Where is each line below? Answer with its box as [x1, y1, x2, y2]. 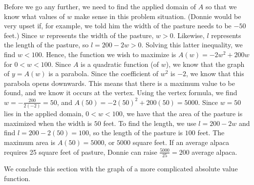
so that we [205, 1, 237, 11]
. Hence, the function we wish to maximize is [42, 49, 176, 59]
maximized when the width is [4, 118, 92, 128]
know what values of [4, 11, 65, 21]
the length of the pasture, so [4, 40, 89, 50]
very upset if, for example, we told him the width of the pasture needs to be [4, 21, 232, 31]
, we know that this [186, 68, 244, 79]
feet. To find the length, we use [103, 118, 196, 128]
